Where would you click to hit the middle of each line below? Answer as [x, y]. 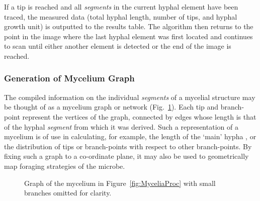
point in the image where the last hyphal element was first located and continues [128, 36]
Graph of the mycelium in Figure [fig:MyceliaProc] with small [120, 183]
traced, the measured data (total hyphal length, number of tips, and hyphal [121, 16]
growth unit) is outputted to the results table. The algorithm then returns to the [129, 26]
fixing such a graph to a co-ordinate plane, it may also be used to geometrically [126, 156]
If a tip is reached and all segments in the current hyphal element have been [121, 7]
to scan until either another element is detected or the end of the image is [118, 46]
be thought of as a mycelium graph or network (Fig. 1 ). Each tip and [111, 107]
